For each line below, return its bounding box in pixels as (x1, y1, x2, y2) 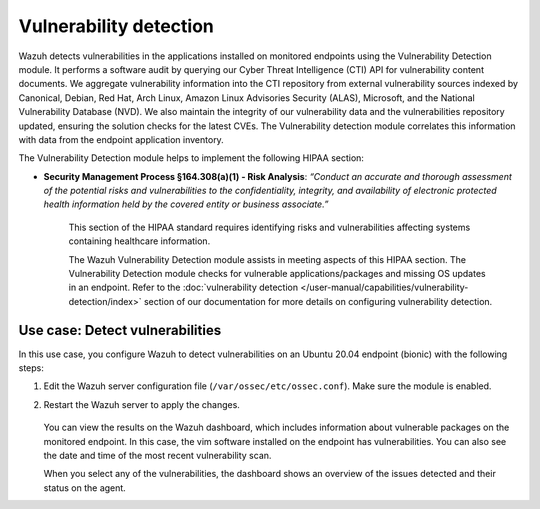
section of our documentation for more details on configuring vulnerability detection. (143, 295, 493, 307)
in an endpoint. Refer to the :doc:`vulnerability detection (68, 281, 299, 294)
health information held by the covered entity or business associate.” (43, 198, 329, 210)
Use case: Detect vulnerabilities (18, 321, 222, 339)
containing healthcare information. (68, 235, 211, 247)
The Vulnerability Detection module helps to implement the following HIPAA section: (18, 152, 365, 164)
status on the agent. (43, 481, 127, 494)
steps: (18, 362, 44, 374)
